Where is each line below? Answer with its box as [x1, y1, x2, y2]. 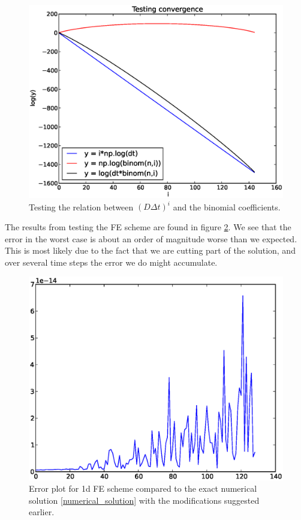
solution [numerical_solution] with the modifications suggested [29, 494, 260, 506]
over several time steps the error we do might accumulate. [5, 255, 218, 268]
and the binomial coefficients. [173, 200, 281, 213]
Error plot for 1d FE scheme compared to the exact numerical [29, 482, 257, 495]
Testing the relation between [29, 200, 134, 213]
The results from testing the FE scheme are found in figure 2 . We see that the [5, 221, 291, 233]
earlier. [29, 506, 55, 518]
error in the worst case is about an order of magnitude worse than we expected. [5, 232, 297, 245]
